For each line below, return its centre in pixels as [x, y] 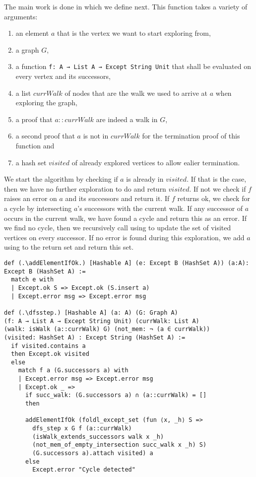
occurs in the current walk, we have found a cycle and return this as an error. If [125, 218]
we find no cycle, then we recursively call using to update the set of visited [118, 228]
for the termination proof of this [191, 136]
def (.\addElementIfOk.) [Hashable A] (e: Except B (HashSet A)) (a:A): [127, 263]
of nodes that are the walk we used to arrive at [136, 93]
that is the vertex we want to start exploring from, [134, 33]
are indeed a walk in [127, 119]
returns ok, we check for [214, 198]
